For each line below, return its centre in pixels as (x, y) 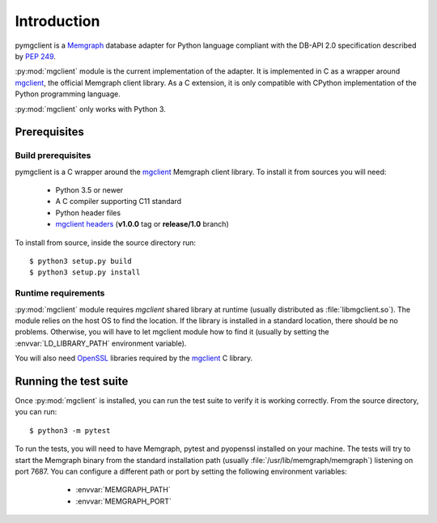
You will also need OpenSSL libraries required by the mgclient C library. (134, 358)
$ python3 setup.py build (81, 261)
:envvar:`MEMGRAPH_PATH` (123, 490)
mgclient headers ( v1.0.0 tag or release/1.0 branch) (142, 224)
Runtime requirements (60, 293)
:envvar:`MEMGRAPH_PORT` (123, 501)
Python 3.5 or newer (89, 190)
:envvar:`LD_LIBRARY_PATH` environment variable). (101, 343)
